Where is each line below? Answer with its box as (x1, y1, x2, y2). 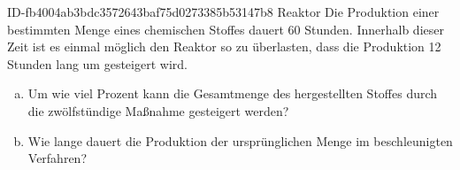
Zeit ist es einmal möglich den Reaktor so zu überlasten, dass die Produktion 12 (7, 37, 441, 56)
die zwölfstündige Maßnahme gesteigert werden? (27, 101, 289, 120)
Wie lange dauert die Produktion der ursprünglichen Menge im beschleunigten (27, 131, 453, 150)
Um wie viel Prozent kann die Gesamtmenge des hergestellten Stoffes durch (27, 84, 438, 103)
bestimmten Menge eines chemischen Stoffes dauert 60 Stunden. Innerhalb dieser (7, 19, 444, 38)
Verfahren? (27, 149, 88, 167)
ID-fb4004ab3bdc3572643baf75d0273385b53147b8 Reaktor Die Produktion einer (7, 3, 440, 20)
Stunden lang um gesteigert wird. (7, 54, 188, 73)
